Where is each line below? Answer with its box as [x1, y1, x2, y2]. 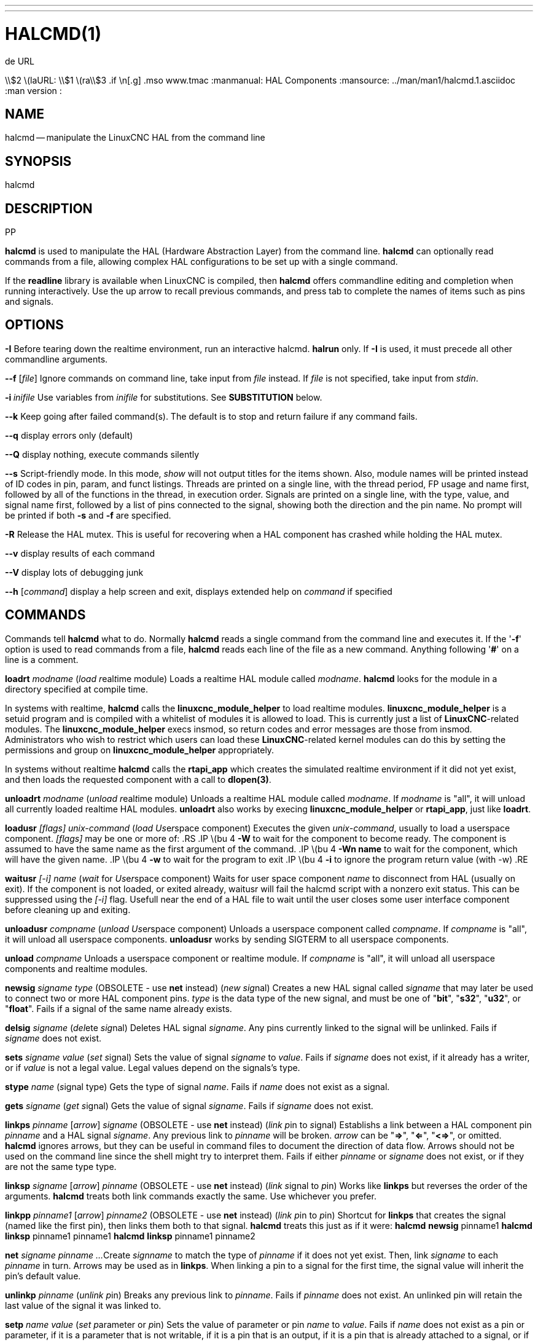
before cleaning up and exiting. [5, 904, 131, 915]
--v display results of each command [5, 547, 155, 559]
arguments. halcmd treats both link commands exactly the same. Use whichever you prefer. [5, 1190, 376, 1201]
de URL [5, 55, 35, 66]
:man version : [5, 85, 62, 96]
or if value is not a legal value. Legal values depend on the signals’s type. [5, 1062, 300, 1073]
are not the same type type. [5, 1161, 117, 1172]
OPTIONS [5, 317, 64, 333]
